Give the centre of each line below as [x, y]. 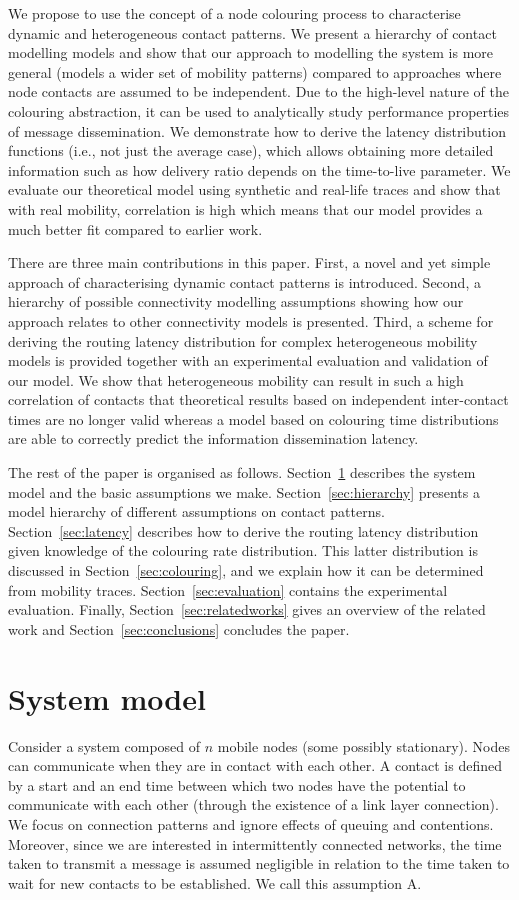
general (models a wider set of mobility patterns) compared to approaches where [255, 71]
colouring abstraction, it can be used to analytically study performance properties [259, 110]
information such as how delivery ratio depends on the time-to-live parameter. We [259, 169]
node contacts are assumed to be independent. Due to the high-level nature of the [258, 91]
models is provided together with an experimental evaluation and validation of [248, 360]
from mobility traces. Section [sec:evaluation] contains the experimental [228, 589]
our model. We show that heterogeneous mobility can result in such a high [236, 379]
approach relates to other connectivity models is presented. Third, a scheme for [251, 320]
